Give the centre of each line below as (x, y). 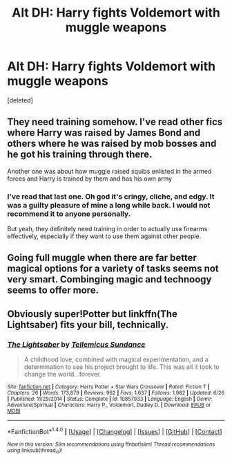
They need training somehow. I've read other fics (115, 122)
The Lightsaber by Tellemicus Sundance (76, 344)
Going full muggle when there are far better (102, 258)
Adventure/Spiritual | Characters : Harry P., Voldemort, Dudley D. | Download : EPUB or (109, 405)
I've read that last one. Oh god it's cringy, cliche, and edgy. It (111, 197)
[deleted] (20, 100)
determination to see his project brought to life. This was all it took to (122, 367)
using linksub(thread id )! (35, 451)
